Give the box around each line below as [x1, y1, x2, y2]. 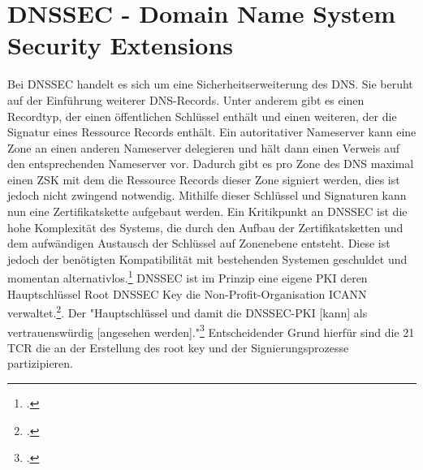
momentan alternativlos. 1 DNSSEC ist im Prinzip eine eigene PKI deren [7, 267, 368, 287]
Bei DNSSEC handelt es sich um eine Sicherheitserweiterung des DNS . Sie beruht [7, 75, 413, 93]
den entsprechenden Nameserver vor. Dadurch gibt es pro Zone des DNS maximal [7, 155, 414, 172]
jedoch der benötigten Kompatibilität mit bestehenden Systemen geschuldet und [7, 250, 408, 267]
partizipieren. [7, 355, 73, 372]
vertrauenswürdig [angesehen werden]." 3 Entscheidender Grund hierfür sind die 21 [7, 321, 415, 340]
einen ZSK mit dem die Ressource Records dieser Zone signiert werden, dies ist [7, 170, 400, 188]
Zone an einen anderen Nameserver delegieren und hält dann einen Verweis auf [7, 139, 399, 156]
